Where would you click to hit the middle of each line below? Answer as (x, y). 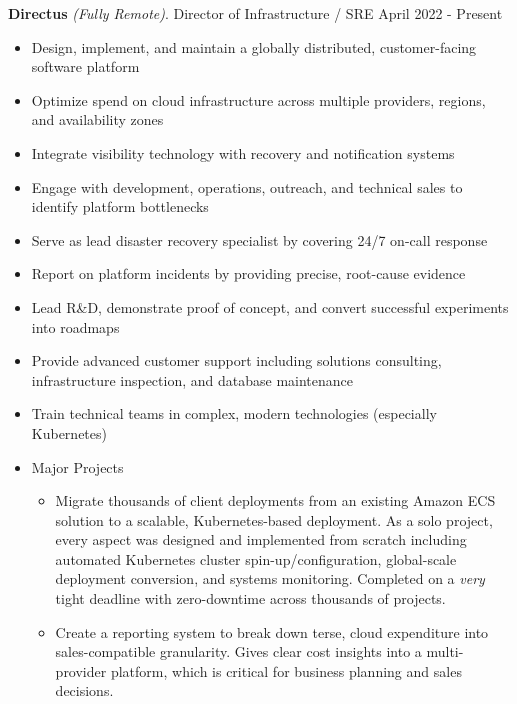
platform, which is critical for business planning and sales (286, 670)
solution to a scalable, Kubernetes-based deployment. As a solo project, (274, 519)
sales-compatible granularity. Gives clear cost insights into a (238, 651)
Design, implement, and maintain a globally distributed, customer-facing (254, 46)
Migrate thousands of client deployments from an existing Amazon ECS (275, 500)
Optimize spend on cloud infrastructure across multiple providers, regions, (258, 99)
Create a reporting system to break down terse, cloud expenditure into (272, 631)
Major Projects (77, 466)
